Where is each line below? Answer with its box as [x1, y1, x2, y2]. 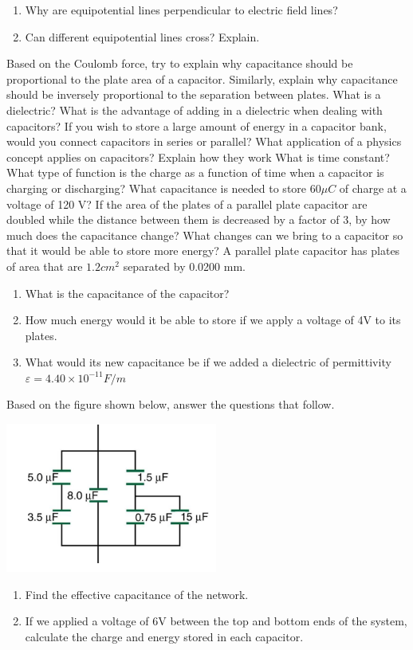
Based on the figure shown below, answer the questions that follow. [6, 396, 335, 413]
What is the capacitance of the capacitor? [25, 284, 230, 301]
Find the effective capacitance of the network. [25, 585, 249, 602]
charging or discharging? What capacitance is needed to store [6, 179, 307, 196]
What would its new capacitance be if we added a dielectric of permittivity [25, 354, 391, 370]
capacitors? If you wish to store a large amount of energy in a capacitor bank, [6, 117, 387, 134]
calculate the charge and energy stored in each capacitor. [25, 628, 304, 644]
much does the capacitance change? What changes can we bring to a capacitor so [6, 226, 403, 243]
